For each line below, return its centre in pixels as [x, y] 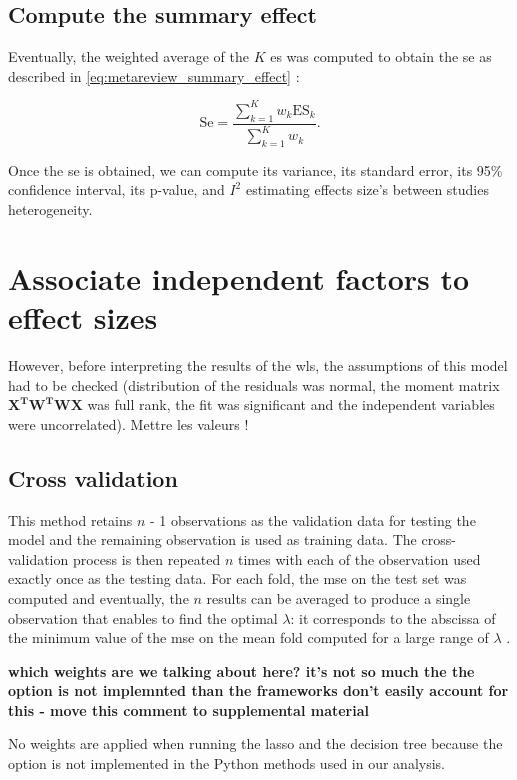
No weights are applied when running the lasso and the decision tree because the [255, 743]
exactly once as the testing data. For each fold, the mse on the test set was [237, 578]
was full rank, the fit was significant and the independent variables [291, 404]
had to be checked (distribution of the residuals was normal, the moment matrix [254, 384]
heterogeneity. [50, 209]
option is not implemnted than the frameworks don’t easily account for [258, 690]
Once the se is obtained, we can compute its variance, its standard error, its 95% [255, 169]
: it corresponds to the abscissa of [393, 617]
